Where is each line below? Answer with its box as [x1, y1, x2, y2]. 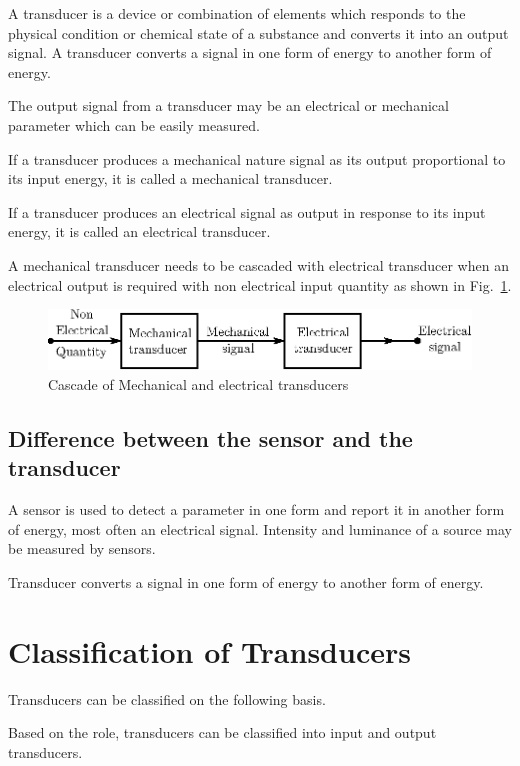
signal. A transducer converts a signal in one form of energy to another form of [8, 42, 492, 63]
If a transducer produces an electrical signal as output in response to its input [8, 201, 486, 222]
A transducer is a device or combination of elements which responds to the [8, 3, 466, 23]
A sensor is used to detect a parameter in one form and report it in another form [8, 499, 505, 520]
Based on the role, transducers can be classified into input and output [8, 722, 437, 743]
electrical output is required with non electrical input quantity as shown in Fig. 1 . [8, 274, 512, 295]
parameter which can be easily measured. [8, 114, 260, 135]
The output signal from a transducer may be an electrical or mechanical [8, 95, 449, 116]
